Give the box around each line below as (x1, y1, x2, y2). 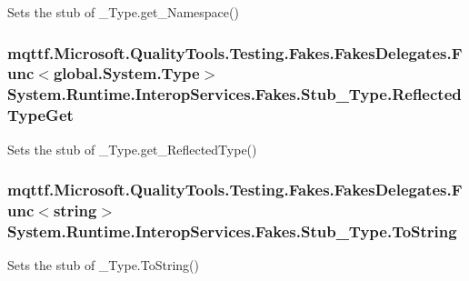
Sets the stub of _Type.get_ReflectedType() (7, 139, 257, 158)
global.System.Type (53, 62, 200, 85)
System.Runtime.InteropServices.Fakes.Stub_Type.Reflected (7, 83, 462, 105)
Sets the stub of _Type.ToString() (7, 256, 199, 275)
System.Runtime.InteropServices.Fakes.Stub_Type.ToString (7, 219, 457, 242)
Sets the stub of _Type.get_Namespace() (7, 3, 239, 21)
